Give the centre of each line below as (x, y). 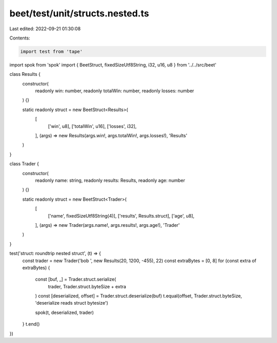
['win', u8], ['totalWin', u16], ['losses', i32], (92, 126)
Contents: (20, 38)
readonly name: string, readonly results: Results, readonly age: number (110, 180)
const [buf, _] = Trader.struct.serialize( (76, 280)
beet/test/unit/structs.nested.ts (79, 13)
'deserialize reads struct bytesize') (72, 303)
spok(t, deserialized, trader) (65, 312)
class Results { (25, 74)
